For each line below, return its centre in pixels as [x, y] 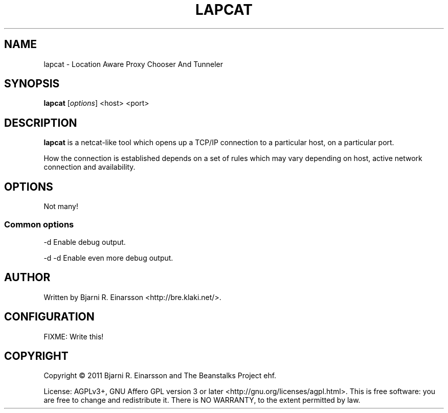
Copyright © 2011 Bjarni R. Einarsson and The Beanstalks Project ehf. [160, 376]
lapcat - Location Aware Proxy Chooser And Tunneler [133, 64]
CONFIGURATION [49, 317]
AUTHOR [27, 278]
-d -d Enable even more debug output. [108, 258]
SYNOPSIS [32, 84]
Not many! [61, 206]
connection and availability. [89, 167]
